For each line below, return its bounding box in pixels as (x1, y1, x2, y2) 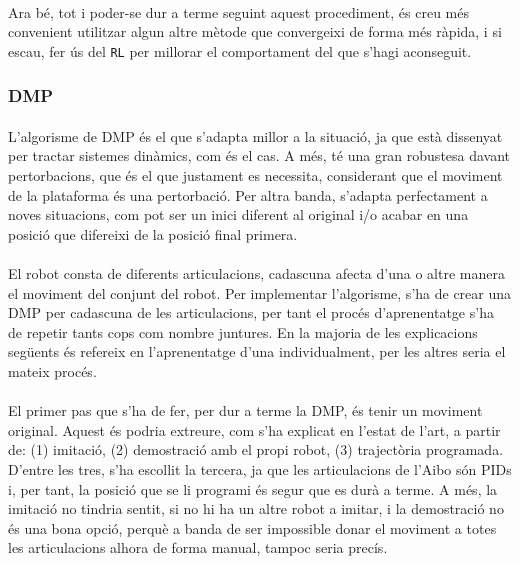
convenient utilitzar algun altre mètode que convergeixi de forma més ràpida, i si (8, 21, 502, 42)
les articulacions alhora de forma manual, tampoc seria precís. (8, 537, 388, 558)
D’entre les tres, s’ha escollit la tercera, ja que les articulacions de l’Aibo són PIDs (8, 458, 512, 479)
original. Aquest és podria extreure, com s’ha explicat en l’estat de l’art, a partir (8, 419, 501, 440)
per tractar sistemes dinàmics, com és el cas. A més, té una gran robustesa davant (8, 145, 511, 166)
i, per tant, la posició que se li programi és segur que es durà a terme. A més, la (8, 478, 498, 499)
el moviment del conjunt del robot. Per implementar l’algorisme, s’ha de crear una (8, 282, 512, 303)
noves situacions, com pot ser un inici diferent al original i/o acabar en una (8, 204, 469, 225)
